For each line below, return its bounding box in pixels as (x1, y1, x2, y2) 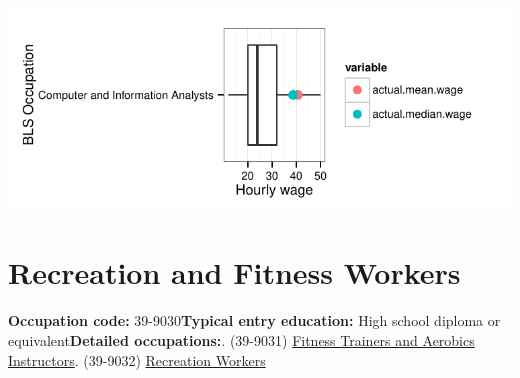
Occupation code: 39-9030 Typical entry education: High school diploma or (8, 310, 501, 331)
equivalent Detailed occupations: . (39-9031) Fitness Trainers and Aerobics (8, 329, 475, 350)
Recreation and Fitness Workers (8, 252, 461, 293)
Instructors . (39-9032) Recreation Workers (8, 349, 266, 370)
